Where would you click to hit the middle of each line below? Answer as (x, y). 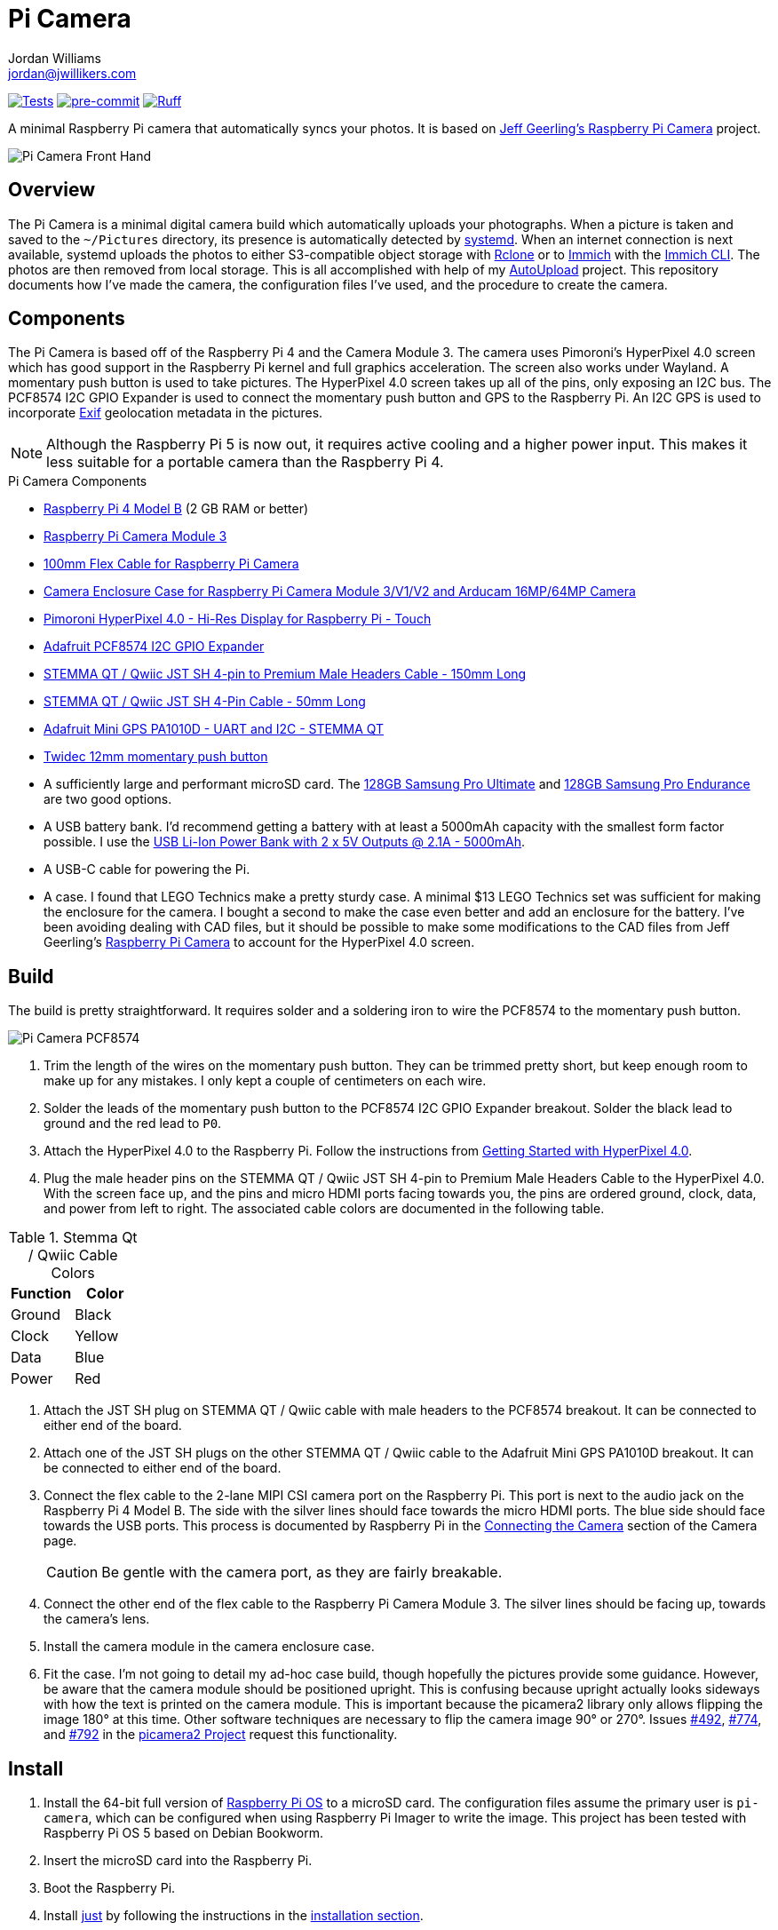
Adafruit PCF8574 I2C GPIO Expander (154, 647)
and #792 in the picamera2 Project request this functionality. (221, 1735)
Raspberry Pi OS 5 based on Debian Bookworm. (183, 1833)
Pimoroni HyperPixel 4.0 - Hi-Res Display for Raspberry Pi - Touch (238, 619)
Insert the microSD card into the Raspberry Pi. (178, 1861)
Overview (52, 190)
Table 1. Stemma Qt (73, 1238)
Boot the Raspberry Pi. (110, 1888)
